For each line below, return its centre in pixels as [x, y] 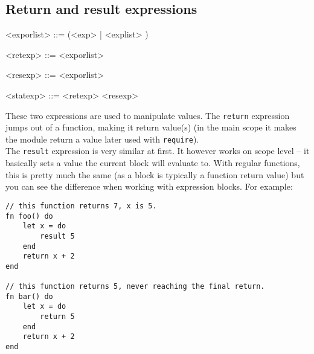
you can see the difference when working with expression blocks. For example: [149, 186]
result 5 [57, 236]
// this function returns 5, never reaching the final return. [135, 287]
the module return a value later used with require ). [102, 139]
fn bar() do [29, 296]
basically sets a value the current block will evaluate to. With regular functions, [153, 163]
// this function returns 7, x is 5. [81, 206]
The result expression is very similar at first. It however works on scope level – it [158, 151]
